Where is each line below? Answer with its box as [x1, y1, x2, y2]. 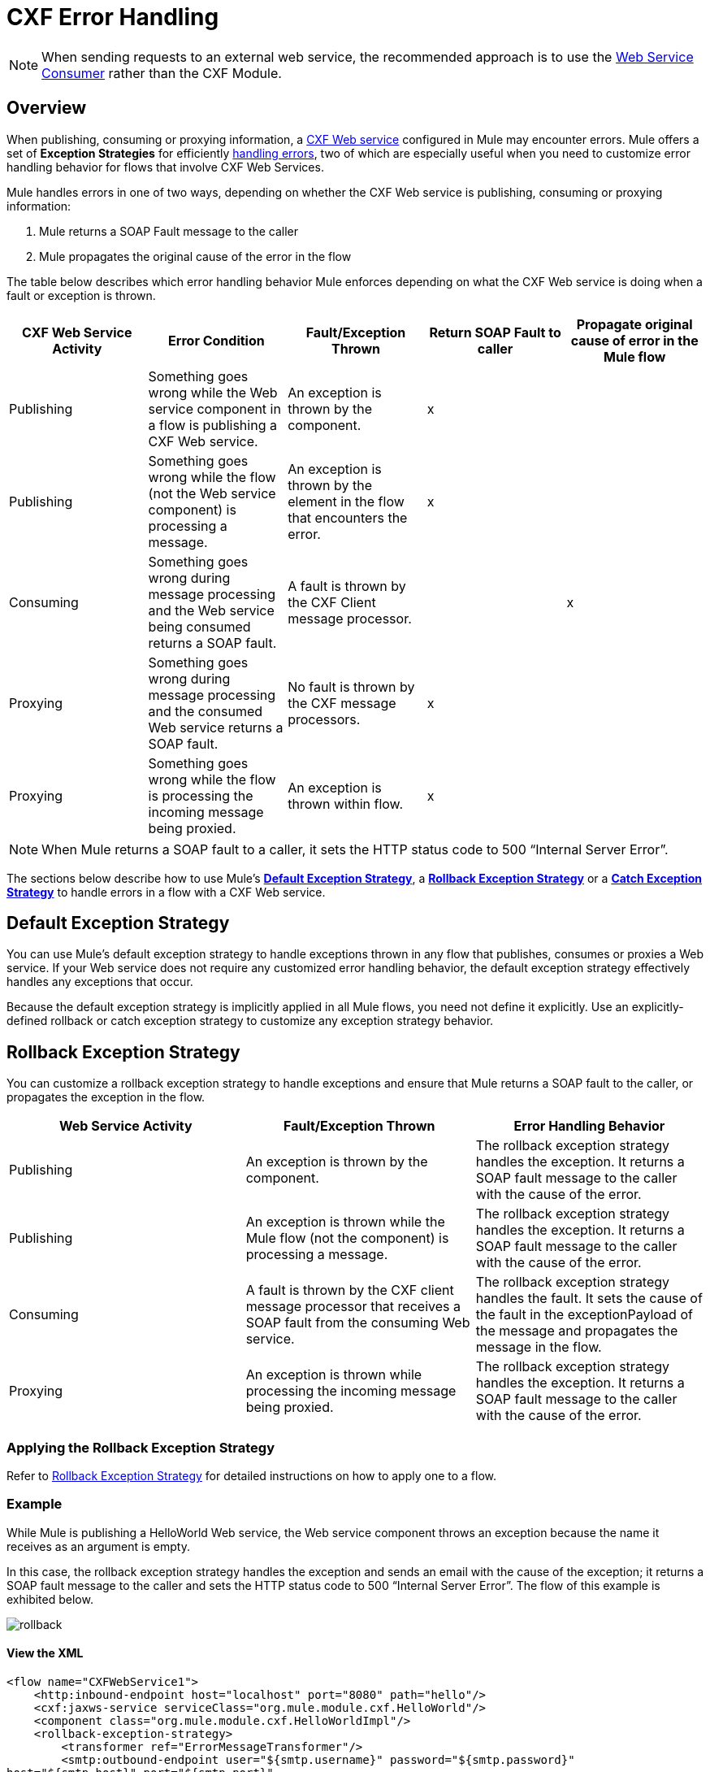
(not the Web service [148, 484, 276, 502]
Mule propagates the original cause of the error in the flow [39, 249, 352, 263]
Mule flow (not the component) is [245, 1230, 449, 1247]
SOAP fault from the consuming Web [245, 1314, 470, 1331]
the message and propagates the [475, 1322, 678, 1340]
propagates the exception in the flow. [6, 1090, 206, 1105]
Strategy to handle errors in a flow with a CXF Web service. [6, 884, 326, 899]
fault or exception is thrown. [6, 288, 156, 302]
